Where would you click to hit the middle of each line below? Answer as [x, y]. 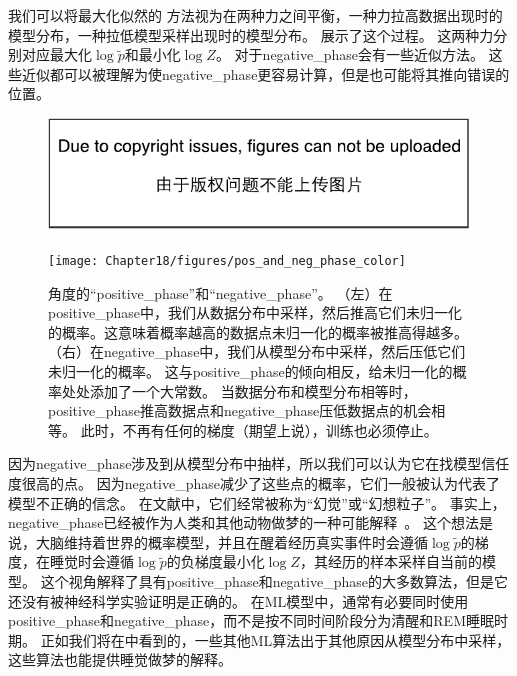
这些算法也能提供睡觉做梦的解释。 [120, 659]
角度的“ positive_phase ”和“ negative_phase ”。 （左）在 [220, 292]
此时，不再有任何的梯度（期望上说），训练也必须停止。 [259, 429]
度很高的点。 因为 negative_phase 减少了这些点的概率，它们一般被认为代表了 [254, 482]
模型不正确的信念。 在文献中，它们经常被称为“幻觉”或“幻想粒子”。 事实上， [257, 502]
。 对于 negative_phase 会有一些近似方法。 [349, 54]
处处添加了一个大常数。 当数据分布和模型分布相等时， [239, 390]
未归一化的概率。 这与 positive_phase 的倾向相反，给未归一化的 [250, 370]
